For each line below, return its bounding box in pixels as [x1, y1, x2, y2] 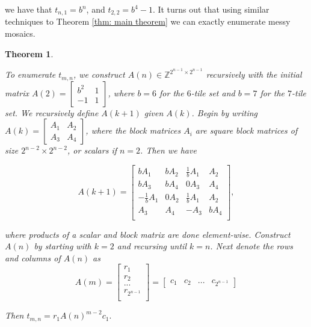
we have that [5, 3, 52, 15]
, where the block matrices [85, 124, 181, 137]
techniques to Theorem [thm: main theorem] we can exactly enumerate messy [5, 15, 291, 28]
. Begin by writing [191, 106, 258, 119]
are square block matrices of [195, 124, 298, 137]
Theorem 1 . [5, 47, 54, 60]
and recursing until [117, 240, 186, 252]
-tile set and [191, 86, 235, 99]
